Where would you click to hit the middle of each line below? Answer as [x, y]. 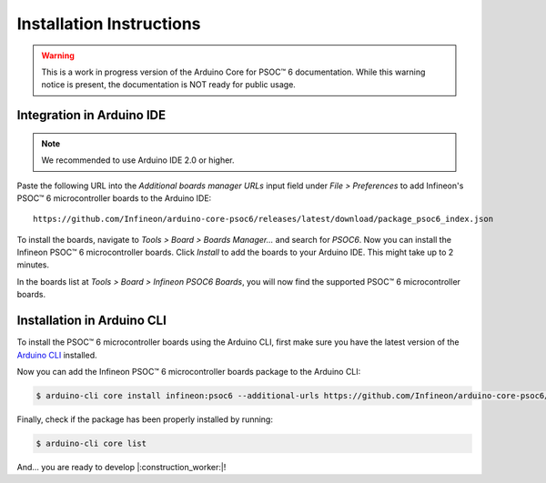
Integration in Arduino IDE [91, 115]
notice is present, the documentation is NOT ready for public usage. [168, 85]
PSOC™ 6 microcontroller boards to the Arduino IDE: [114, 198]
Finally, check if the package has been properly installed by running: [145, 419]
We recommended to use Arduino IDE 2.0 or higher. [138, 160]
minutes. [33, 265]
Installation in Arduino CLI [92, 321]
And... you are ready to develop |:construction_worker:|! [121, 467]
